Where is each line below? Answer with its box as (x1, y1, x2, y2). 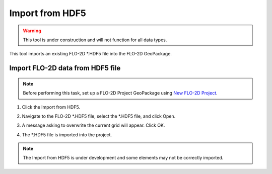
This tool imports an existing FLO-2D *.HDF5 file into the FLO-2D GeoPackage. (9, 51, 172, 57)
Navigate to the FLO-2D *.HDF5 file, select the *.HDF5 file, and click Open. (22, 113, 176, 119)
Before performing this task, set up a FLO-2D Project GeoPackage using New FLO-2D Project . (23, 90, 218, 96)
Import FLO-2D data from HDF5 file (9, 64, 121, 72)
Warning (23, 28, 41, 34)
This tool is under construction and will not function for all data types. (23, 37, 167, 43)
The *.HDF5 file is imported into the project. (22, 131, 112, 138)
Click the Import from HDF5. (22, 104, 81, 110)
